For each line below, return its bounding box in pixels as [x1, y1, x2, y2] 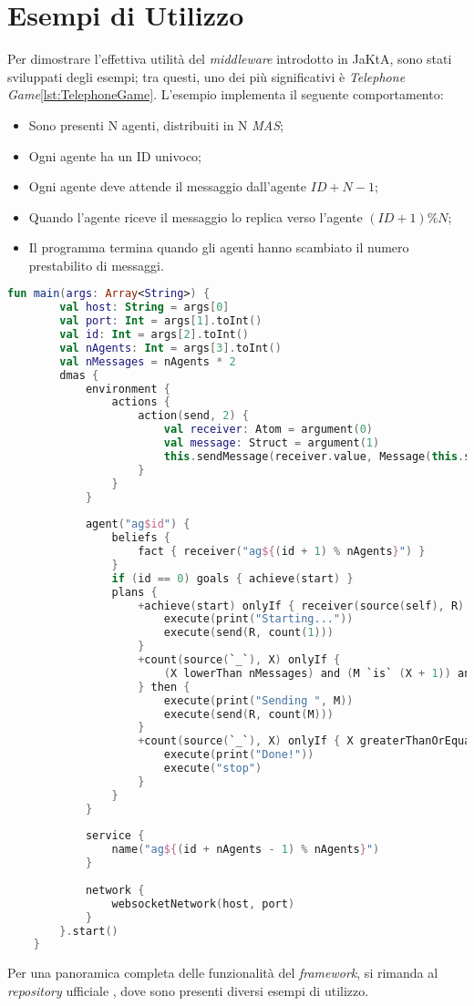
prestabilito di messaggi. [28, 255, 164, 274]
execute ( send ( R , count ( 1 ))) [163, 626, 335, 640]
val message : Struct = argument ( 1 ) [163, 436, 380, 450]
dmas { [59, 368, 99, 382]
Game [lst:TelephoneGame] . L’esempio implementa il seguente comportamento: [7, 85, 444, 104]
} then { [138, 680, 191, 693]
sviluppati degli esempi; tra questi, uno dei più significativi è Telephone [7, 67, 406, 86]
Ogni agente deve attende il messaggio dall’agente [28, 177, 307, 196]
